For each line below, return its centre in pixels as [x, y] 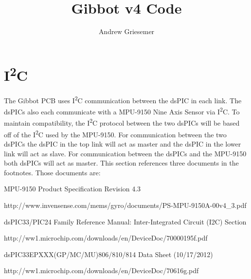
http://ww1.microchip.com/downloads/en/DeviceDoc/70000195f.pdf [106, 238]
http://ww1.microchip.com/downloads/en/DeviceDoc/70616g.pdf [101, 270]
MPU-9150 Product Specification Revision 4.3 [72, 189]
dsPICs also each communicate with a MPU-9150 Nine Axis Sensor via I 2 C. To [122, 111]
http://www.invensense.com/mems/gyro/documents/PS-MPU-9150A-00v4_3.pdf [125, 205]
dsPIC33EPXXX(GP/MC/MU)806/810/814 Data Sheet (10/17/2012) [108, 254]
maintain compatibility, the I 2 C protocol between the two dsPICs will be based [122, 122]
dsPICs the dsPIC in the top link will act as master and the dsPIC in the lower [123, 143]
